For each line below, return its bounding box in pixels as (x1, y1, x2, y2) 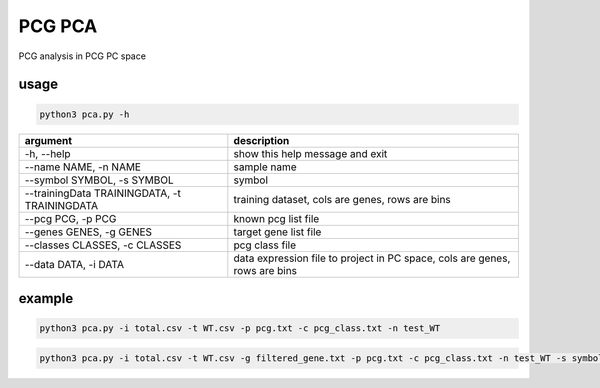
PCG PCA (18, 15, 98, 37)
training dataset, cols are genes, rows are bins (233, 192, 452, 206)
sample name (233, 160, 297, 174)
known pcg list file (233, 211, 320, 225)
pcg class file (233, 238, 297, 252)
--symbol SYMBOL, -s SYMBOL (24, 173, 174, 187)
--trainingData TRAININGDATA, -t (24, 186, 182, 200)
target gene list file (233, 225, 322, 239)
